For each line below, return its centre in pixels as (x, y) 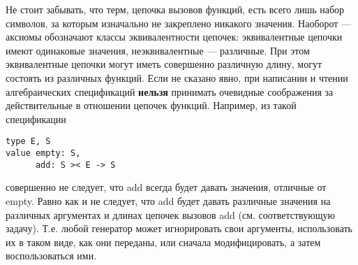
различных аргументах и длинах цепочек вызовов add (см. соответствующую (170, 214)
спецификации (36, 119)
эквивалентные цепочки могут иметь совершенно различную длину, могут (164, 64)
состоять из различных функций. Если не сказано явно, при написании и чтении (177, 77)
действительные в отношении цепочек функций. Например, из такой (151, 105)
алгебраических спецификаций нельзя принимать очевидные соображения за (170, 91)
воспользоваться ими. (51, 256)
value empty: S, (43, 153)
